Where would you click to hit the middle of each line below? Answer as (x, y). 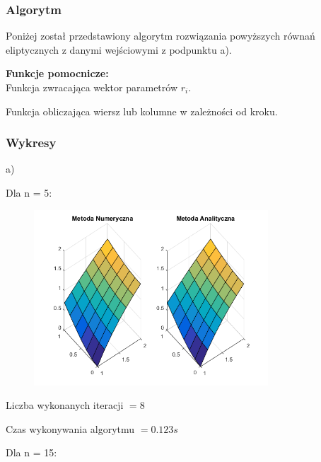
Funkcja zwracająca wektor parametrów (92, 87)
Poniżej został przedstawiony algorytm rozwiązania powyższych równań (160, 36)
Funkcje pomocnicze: (57, 73)
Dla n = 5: (29, 192)
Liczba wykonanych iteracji (65, 405)
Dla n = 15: (31, 452)
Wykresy (31, 143)
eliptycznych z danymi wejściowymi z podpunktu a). (119, 49)
